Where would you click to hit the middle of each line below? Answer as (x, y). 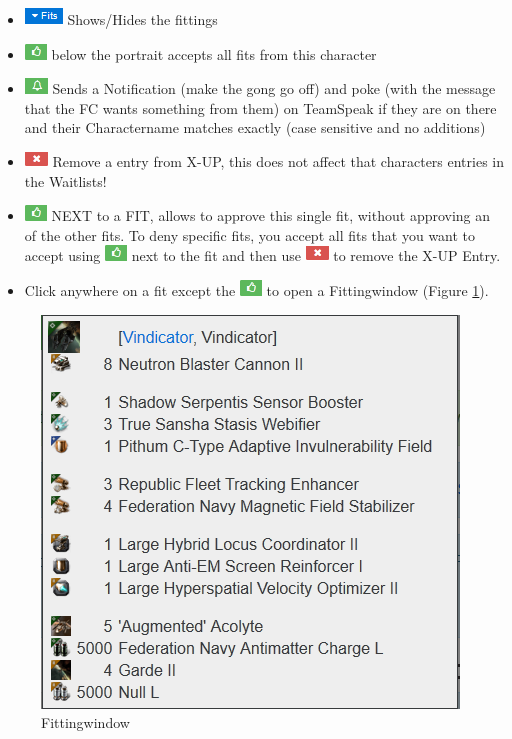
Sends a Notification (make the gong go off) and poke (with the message (274, 88)
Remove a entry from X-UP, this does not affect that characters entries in (278, 160)
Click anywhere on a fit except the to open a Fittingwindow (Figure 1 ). (256, 289)
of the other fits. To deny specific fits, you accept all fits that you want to (250, 234)
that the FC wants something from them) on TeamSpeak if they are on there (260, 107)
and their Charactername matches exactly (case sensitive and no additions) (255, 127)
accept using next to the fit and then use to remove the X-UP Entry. (262, 255)
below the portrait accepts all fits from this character (214, 53)
